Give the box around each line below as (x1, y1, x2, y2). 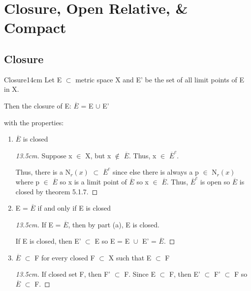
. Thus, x (129, 150, 157, 160)
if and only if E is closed (37, 203, 111, 213)
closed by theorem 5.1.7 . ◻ (15, 186, 98, 196)
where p (15, 176, 40, 186)
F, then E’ (169, 269, 200, 279)
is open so (200, 176, 230, 186)
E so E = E (94, 236, 130, 246)
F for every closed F (34, 252, 95, 262)
